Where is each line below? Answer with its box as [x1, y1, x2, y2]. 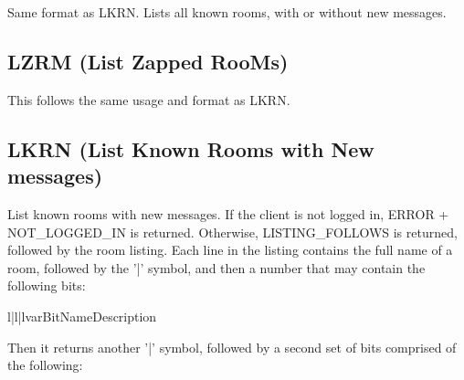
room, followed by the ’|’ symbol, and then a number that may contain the [7, 258, 426, 277]
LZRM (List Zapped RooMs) [7, 47, 289, 75]
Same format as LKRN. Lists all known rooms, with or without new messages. [7, 3, 447, 21]
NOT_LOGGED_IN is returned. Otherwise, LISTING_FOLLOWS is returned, [7, 222, 458, 241]
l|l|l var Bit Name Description [7, 306, 157, 325]
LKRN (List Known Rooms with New [7, 134, 374, 163]
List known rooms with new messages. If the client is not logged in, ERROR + [7, 204, 449, 223]
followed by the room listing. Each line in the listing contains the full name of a [7, 240, 453, 259]
